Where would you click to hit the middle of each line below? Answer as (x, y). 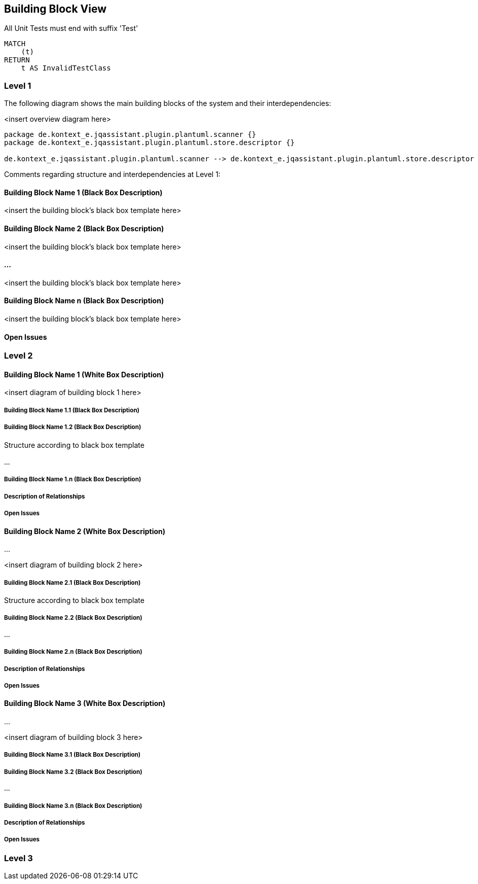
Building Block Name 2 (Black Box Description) (84, 228)
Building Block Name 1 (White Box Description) (84, 374)
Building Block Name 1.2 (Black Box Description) (73, 427)
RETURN (17, 60)
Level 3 (19, 858)
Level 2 (19, 356)
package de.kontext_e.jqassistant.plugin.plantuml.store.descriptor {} (150, 143)
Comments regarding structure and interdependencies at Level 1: (112, 174)
